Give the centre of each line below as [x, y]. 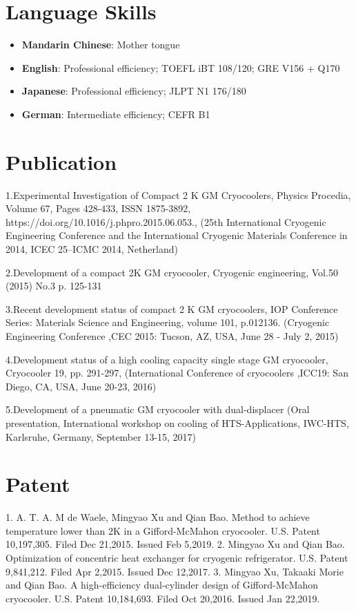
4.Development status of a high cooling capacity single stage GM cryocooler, [167, 359]
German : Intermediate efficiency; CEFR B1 [116, 114]
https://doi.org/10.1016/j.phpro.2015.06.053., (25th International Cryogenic [166, 221]
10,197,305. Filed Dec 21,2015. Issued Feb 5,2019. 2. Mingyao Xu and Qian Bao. [175, 544]
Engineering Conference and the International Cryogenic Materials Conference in [177, 235]
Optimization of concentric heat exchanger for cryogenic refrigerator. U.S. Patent [177, 558]
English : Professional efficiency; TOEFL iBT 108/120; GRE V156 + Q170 [181, 67]
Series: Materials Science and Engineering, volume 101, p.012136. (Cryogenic [168, 322]
